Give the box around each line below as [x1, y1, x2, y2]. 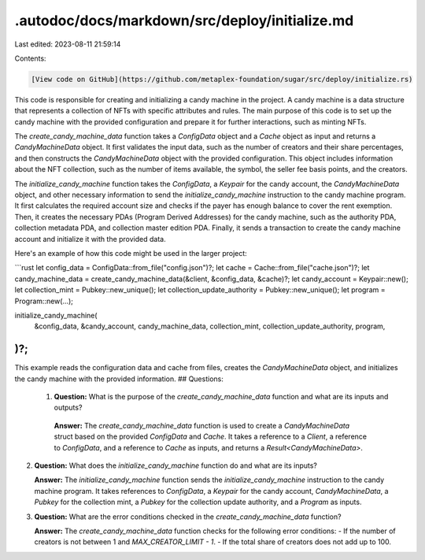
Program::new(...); [14, 296, 74, 306]
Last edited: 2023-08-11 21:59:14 [14, 39, 121, 49]
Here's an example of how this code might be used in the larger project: [14, 248, 247, 258]
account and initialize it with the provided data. [14, 234, 166, 243]
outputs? [54, 402, 83, 413]
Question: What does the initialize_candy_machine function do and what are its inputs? [34, 461, 318, 470]
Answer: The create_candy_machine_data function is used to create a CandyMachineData [54, 421, 350, 430]
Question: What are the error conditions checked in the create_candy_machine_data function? [34, 512, 342, 521]
